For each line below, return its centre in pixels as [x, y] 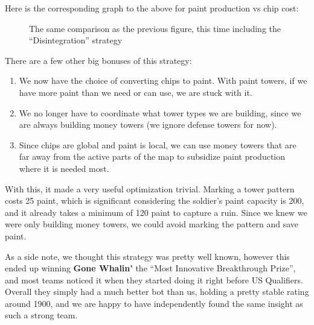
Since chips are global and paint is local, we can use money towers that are [158, 144]
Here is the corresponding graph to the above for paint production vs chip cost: [152, 8]
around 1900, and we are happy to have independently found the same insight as [154, 303]
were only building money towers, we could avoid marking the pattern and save [152, 224]
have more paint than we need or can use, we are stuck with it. [136, 92]
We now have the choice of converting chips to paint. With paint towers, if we [163, 80]
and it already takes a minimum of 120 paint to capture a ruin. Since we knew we [156, 212]
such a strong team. [41, 315]
